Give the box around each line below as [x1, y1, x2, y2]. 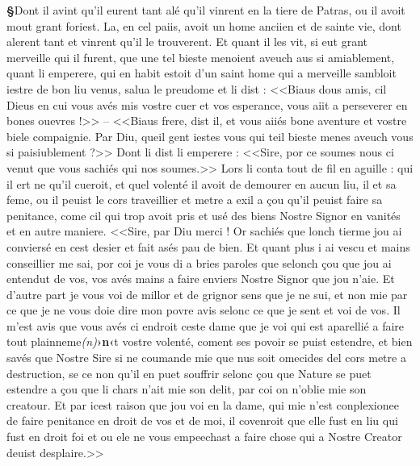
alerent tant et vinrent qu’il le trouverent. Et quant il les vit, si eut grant [6, 33, 368, 50]
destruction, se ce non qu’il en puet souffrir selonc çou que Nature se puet [6, 364, 372, 381]
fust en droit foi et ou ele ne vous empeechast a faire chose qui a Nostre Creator [6, 428, 402, 445]
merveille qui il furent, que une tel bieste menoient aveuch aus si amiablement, [6, 48, 395, 65]
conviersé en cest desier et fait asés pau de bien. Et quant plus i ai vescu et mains [6, 238, 410, 255]
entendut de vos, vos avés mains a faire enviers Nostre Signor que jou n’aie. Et [6, 270, 395, 287]
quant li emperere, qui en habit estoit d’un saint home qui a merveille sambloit [6, 64, 397, 81]
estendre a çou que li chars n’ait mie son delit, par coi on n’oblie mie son [6, 381, 367, 397]
